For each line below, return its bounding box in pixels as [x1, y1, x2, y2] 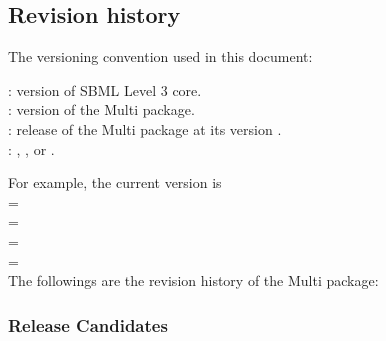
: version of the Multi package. [8, 99, 195, 120]
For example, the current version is [8, 172, 222, 193]
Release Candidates [8, 312, 168, 337]
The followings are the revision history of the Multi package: [8, 270, 379, 291]
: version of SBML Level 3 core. [8, 79, 202, 100]
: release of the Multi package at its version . [8, 118, 282, 139]
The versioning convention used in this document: [8, 46, 313, 67]
